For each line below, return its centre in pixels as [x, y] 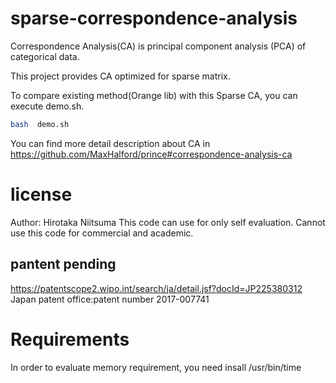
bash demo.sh [40, 124]
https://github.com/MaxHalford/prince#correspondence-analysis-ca [151, 154]
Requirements [70, 339]
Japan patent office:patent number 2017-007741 [110, 299]
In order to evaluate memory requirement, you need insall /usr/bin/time [156, 367]
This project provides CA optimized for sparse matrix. [120, 76]
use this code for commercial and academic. [102, 233]
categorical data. [45, 56]
